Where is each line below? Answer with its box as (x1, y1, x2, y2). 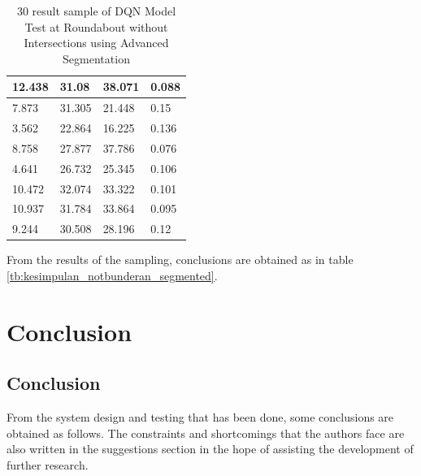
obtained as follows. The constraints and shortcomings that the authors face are (7, 424, 405, 441)
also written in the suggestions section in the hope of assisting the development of (7, 440, 414, 457)
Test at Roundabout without (24, 18, 168, 35)
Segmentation (63, 50, 130, 67)
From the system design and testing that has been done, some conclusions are (7, 409, 394, 426)
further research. (7, 456, 89, 473)
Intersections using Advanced (24, 34, 169, 51)
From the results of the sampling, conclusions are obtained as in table (7, 251, 354, 268)
